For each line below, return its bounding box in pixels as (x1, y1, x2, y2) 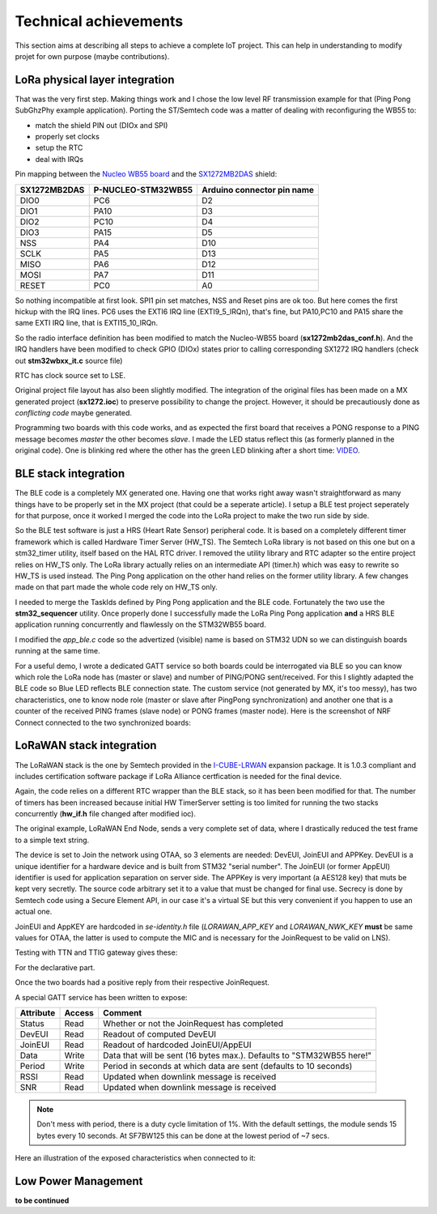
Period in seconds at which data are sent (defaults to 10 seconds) (102, 1060, 353, 1071)
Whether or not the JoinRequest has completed (102, 1017, 283, 1029)
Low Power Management (15, 1174, 143, 1188)
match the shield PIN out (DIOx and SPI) (35, 120, 168, 130)
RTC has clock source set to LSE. (15, 370, 126, 380)
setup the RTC (35, 143, 83, 153)
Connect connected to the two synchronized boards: (15, 718, 192, 727)
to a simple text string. (15, 835, 90, 845)
